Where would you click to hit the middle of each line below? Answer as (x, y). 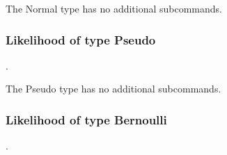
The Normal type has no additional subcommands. (114, 8)
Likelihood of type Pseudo (81, 39)
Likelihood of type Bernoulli (86, 119)
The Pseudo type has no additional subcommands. (113, 89)
